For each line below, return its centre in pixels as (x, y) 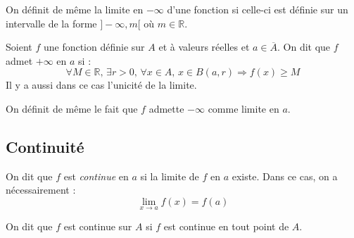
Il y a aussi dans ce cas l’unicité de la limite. (101, 85)
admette (166, 108)
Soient (19, 47)
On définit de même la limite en (75, 9)
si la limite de (170, 176)
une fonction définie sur (94, 47)
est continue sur (98, 226)
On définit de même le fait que (72, 108)
